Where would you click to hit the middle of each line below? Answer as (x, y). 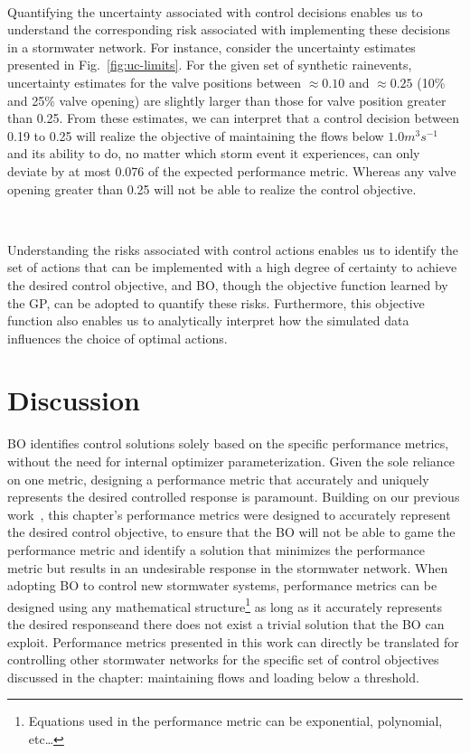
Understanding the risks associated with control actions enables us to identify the (233, 249)
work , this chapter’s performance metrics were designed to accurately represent (229, 514)
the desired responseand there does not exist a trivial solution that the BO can (226, 624)
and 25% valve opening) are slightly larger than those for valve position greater (227, 100)
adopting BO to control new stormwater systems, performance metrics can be (222, 585)
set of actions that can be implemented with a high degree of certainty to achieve (232, 267)
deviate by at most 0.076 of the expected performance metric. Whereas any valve (232, 170)
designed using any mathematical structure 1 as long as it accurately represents (225, 605)
